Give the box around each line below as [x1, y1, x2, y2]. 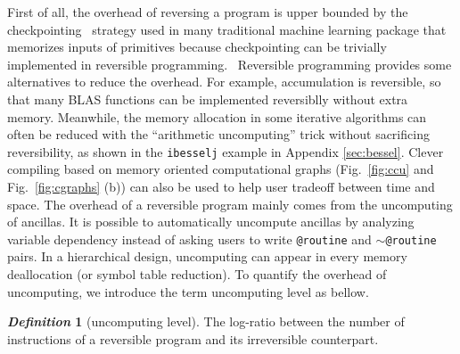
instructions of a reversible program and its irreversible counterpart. [7, 329, 379, 348]
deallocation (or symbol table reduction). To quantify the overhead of [7, 265, 387, 284]
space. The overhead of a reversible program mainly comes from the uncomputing [7, 194, 453, 213]
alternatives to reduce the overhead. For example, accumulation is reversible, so [7, 72, 441, 91]
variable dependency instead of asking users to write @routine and [7, 229, 372, 248]
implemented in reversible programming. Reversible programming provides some [7, 54, 452, 73]
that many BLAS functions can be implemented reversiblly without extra [7, 89, 408, 108]
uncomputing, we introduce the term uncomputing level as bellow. [7, 282, 369, 300]
